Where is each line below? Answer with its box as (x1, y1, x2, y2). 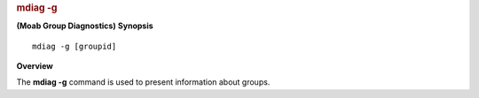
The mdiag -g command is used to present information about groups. (16, 77, 271, 87)
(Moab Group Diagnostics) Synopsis (16, 20, 154, 31)
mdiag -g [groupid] (32, 41, 117, 51)
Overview (16, 61, 53, 72)
